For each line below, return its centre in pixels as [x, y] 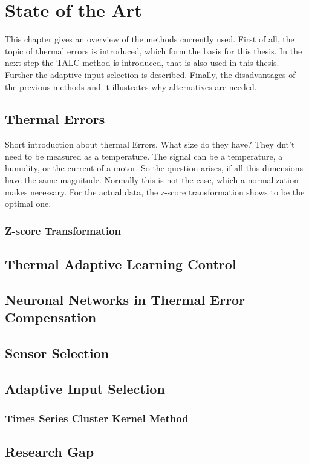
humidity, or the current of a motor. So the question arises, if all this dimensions [154, 168]
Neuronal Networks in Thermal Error [125, 299]
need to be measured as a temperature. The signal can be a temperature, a [144, 156]
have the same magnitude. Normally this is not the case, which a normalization [152, 180]
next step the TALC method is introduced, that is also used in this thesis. [142, 63]
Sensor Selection [57, 353]
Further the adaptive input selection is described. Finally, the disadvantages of [150, 74]
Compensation [51, 317]
